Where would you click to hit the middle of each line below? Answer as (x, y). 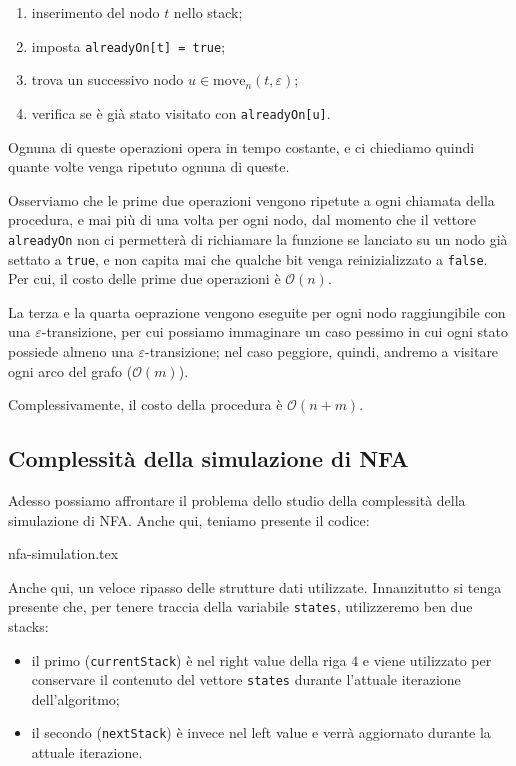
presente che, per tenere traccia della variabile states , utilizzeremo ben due (240, 606)
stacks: (28, 625)
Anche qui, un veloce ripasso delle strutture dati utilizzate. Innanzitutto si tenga (255, 586)
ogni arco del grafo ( (70, 370)
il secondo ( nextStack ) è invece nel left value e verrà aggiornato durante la (261, 732)
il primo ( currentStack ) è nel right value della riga (189, 659)
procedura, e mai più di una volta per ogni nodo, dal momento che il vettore (242, 219)
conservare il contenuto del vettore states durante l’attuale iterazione (246, 679)
